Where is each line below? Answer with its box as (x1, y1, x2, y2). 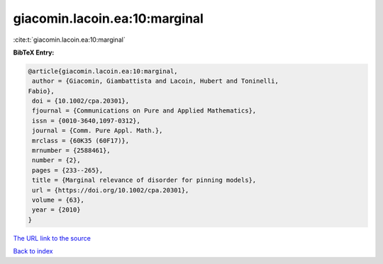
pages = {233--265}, (32, 166, 104, 174)
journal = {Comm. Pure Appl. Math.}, (32, 127, 163, 134)
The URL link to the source (13, 234, 91, 242)
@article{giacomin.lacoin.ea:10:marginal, (28, 67, 178, 75)
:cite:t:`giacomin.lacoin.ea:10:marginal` (13, 35, 126, 44)
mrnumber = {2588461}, (32, 147, 111, 155)
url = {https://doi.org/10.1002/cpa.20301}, (32, 186, 189, 194)
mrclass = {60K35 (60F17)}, (32, 137, 130, 144)
